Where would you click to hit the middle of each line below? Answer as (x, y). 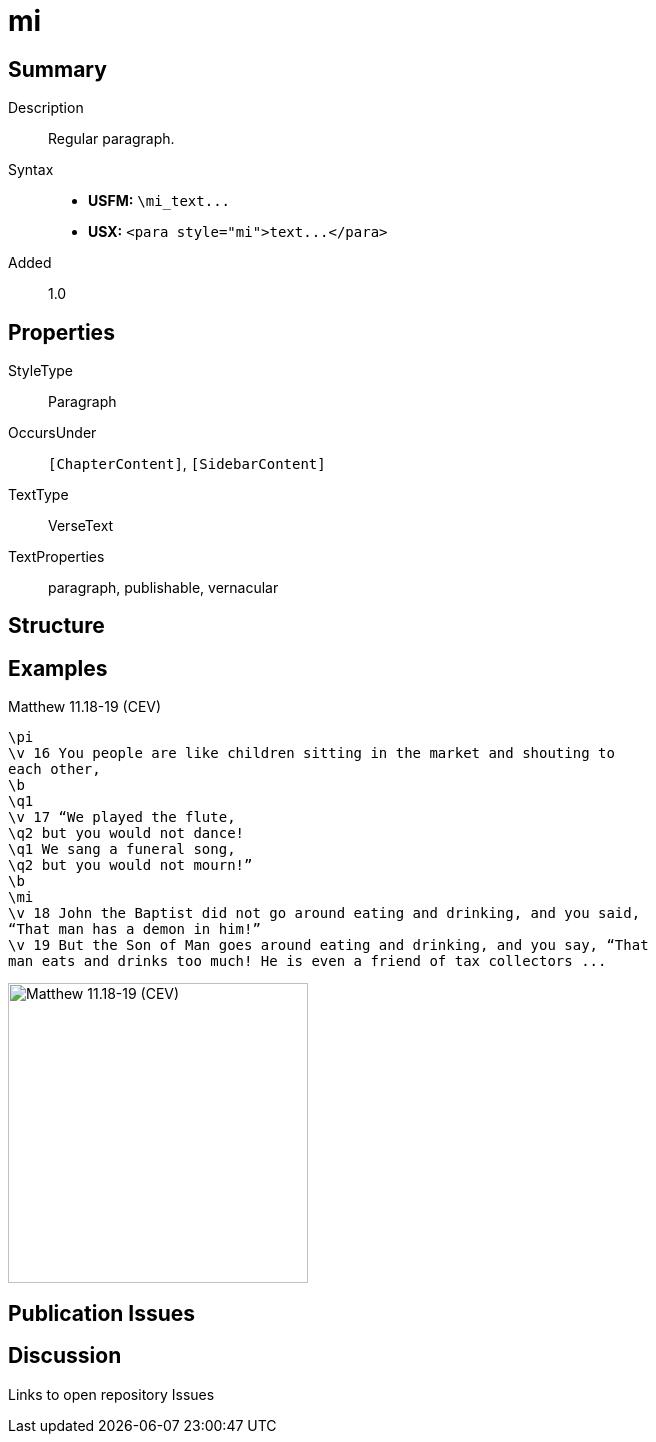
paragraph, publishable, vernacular (163, 588)
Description (46, 108)
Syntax (31, 170)
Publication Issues (102, 1313)
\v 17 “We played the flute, (122, 817)
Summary (57, 69)
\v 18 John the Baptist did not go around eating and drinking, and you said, (324, 913)
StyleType (40, 371)
